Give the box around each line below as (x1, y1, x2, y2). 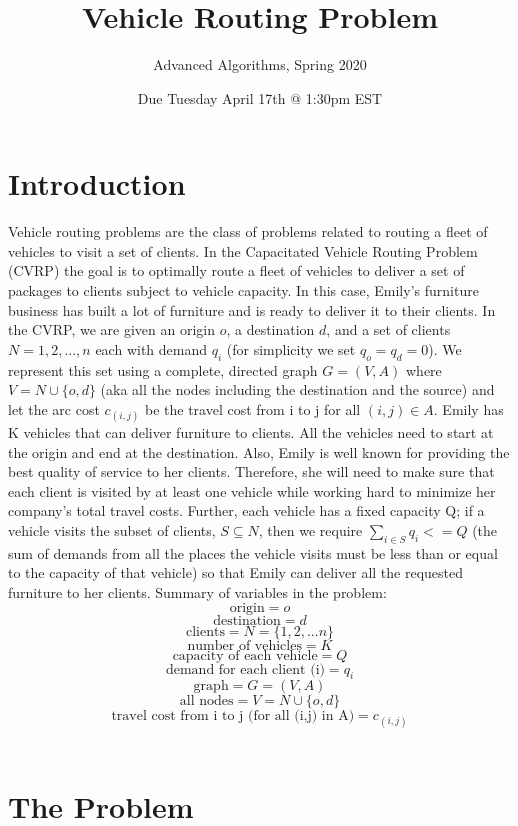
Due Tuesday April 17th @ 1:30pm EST (137, 87, 383, 108)
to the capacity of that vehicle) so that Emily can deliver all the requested (8, 562, 464, 583)
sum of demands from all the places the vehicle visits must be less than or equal (8, 542, 498, 563)
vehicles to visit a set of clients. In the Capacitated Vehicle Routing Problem (8, 240, 478, 261)
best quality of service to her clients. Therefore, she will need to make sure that (8, 461, 495, 482)
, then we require (258, 519, 363, 540)
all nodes (179, 694, 234, 709)
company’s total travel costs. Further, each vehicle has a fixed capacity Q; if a (8, 500, 485, 521)
